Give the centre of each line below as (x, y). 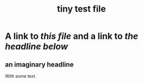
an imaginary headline (40, 64)
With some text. (21, 76)
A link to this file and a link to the (71, 36)
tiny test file (81, 9)
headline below (37, 47)
